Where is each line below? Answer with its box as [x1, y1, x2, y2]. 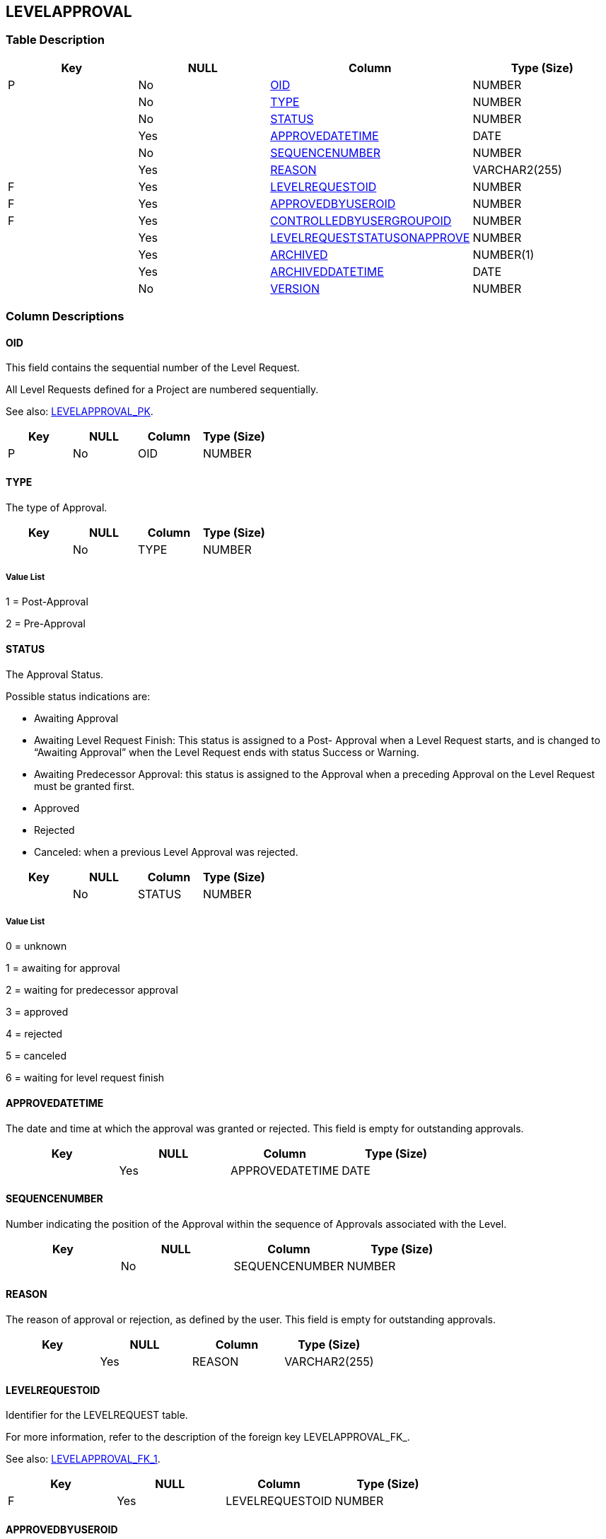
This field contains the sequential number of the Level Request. [6, 361, 300, 374]
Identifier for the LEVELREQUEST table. [6, 1409, 188, 1422]
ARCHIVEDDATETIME [270, 264, 384, 279]
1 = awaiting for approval [6, 962, 120, 975]
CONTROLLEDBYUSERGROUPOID [270, 213, 452, 228]
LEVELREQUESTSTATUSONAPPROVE [270, 230, 470, 245]
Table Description [6, 33, 105, 47]
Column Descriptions [6, 309, 124, 324]
